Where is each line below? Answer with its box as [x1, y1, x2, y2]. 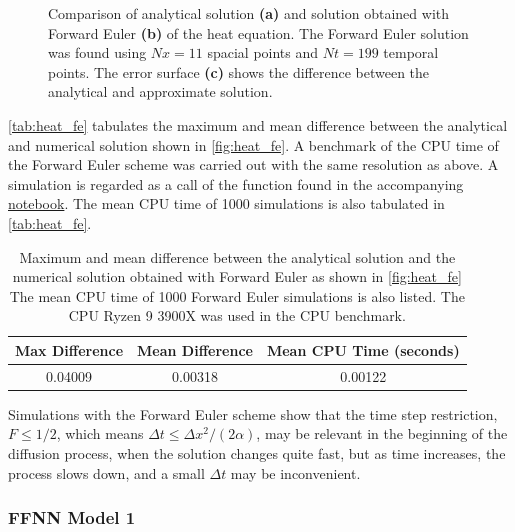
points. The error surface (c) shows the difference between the [48, 61, 430, 82]
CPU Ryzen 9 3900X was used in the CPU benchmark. [68, 305, 406, 326]
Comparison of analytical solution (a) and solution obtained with [48, 3, 450, 23]
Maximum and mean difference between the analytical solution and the [19, 246, 456, 267]
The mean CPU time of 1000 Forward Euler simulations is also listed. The [9, 285, 465, 306]
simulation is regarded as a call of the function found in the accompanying [8, 173, 464, 194]
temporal [383, 42, 439, 63]
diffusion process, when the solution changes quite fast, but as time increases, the [8, 443, 506, 464]
